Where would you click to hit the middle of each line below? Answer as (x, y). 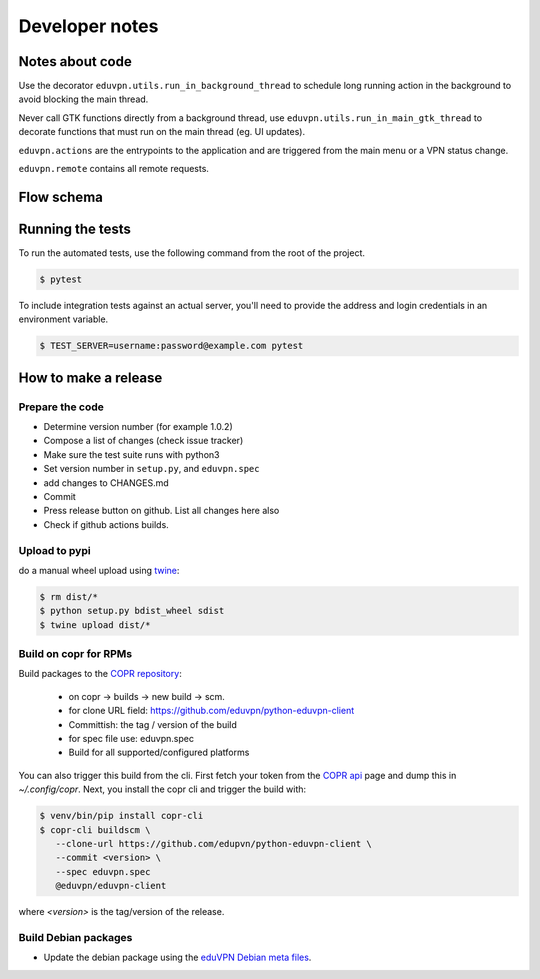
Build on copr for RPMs (75, 654)
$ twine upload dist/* (95, 624)
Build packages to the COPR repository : (100, 674)
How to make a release (90, 377)
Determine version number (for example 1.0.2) (138, 427)
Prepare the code (61, 407)
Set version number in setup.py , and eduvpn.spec (151, 469)
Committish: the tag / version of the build (152, 724)
